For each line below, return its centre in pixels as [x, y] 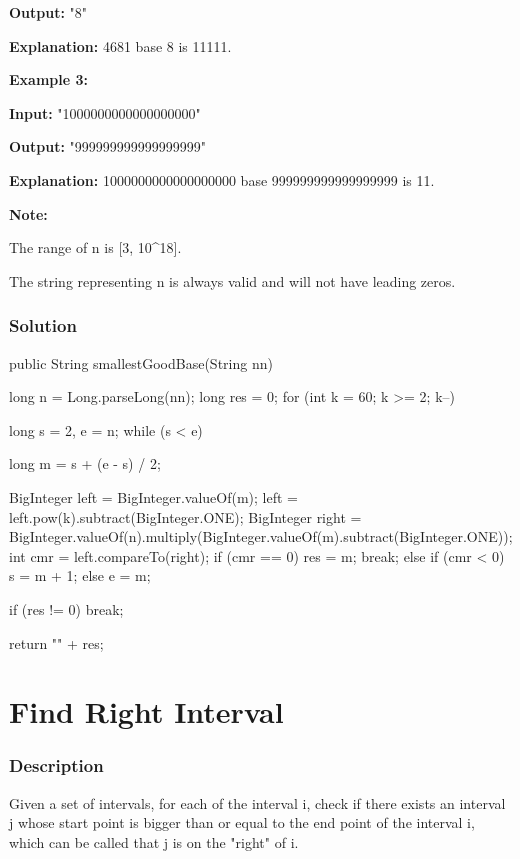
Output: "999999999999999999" [108, 146]
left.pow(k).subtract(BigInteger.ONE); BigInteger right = [185, 516]
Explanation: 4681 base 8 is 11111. [120, 45]
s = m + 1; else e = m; [80, 575]
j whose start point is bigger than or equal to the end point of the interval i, [242, 822]
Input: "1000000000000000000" [105, 112]
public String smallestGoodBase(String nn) [141, 362]
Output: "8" [48, 12]
